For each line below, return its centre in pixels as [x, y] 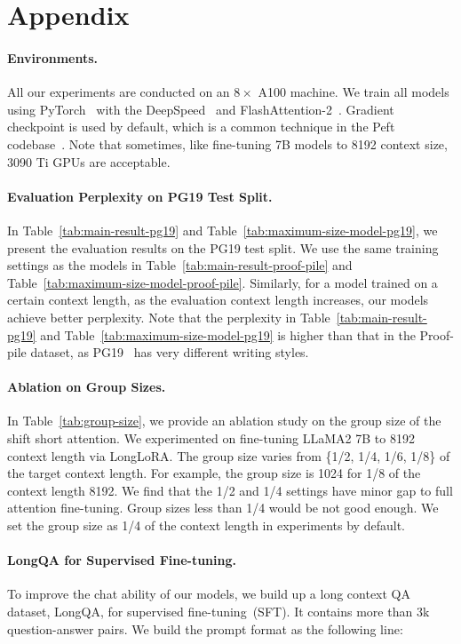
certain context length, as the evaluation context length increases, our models [218, 300]
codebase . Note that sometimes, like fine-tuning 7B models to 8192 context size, [227, 143]
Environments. [53, 57]
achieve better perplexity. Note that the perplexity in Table [169, 317]
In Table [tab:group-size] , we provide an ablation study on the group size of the [224, 421]
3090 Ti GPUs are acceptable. [89, 161]
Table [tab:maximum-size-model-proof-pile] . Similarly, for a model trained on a [223, 282]
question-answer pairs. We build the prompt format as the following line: [205, 628]
